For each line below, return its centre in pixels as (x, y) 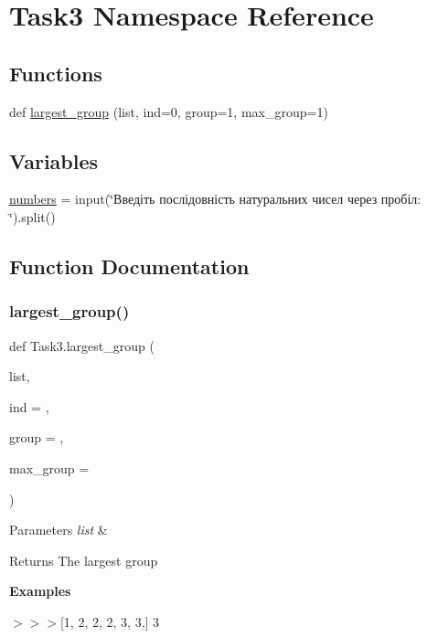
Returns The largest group (84, 560)
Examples (40, 591)
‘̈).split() (32, 216)
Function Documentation (129, 266)
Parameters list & (59, 530)
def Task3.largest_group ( (82, 345)
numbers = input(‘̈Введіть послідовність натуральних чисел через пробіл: (215, 199)
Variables (54, 160)
